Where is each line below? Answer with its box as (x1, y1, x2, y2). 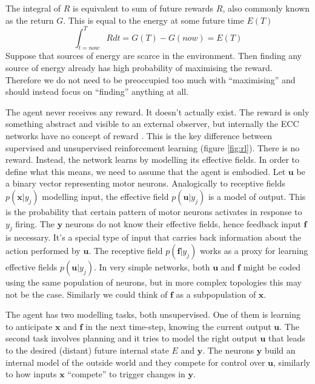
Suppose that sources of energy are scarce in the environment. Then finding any (5, 49, 302, 62)
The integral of (5, 2, 61, 14)
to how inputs (5, 368, 57, 380)
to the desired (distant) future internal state (5, 343, 169, 356)
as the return (5, 13, 54, 26)
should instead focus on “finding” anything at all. (5, 85, 189, 98)
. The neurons (202, 343, 254, 356)
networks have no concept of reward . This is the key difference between (5, 129, 273, 142)
